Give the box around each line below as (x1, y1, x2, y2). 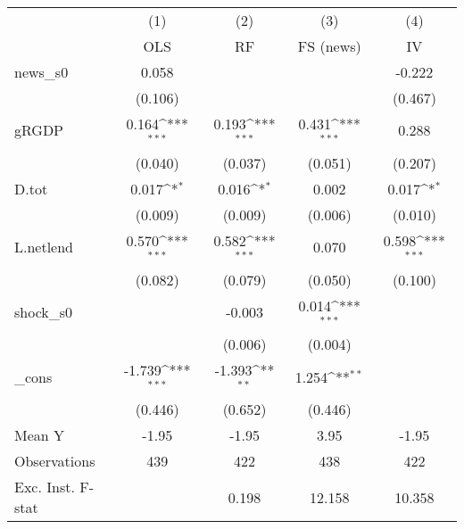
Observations (14, 450, 95, 472)
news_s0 (14, 62, 69, 82)
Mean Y (14, 425, 65, 446)
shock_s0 (14, 301, 73, 322)
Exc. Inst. (14, 476, 75, 498)
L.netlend (14, 236, 74, 258)
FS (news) (297, 36, 361, 56)
